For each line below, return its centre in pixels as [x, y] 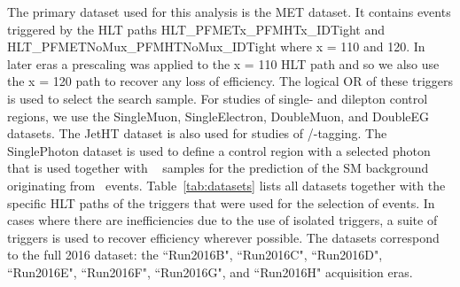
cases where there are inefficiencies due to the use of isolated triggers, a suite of [222, 220]
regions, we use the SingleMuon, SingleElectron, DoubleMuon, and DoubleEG [218, 116]
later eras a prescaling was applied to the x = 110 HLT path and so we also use [223, 63]
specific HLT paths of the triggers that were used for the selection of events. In [221, 202]
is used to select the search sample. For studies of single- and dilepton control [218, 98]
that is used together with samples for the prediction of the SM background [218, 168]
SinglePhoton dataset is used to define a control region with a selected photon [219, 150]
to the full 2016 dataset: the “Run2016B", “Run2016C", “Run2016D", [195, 255]
